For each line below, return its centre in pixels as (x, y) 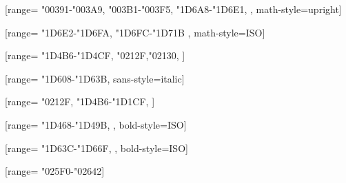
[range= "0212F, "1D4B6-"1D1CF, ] (80, 101)
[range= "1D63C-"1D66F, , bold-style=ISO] (96, 148)
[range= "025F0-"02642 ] (55, 171)
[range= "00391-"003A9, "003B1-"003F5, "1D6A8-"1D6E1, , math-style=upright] (173, 9)
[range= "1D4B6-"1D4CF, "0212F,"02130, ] (95, 55)
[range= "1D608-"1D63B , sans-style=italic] (95, 78)
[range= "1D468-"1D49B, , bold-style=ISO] (96, 124)
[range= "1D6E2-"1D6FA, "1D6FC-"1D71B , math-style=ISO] (135, 32)
